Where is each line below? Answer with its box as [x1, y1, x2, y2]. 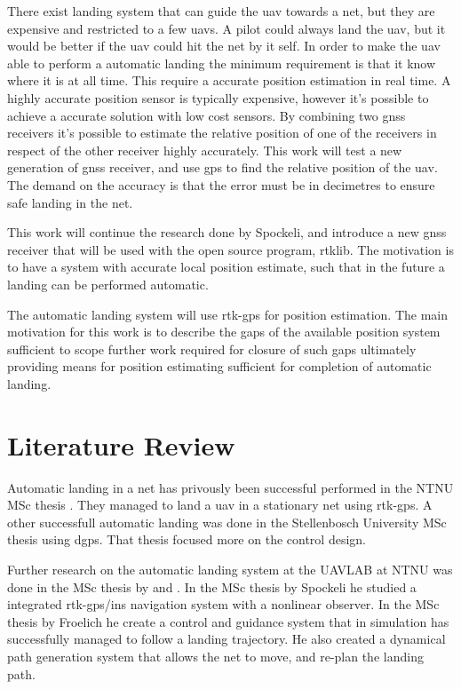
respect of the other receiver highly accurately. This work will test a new [7, 140, 402, 159]
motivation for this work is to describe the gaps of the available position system [7, 322, 441, 341]
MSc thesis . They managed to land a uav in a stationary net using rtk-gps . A [7, 495, 433, 514]
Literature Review [7, 426, 235, 463]
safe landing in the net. [7, 193, 133, 211]
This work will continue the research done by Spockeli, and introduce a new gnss [7, 223, 447, 242]
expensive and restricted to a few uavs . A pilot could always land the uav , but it [7, 19, 446, 37]
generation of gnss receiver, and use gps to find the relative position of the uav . [7, 158, 438, 177]
